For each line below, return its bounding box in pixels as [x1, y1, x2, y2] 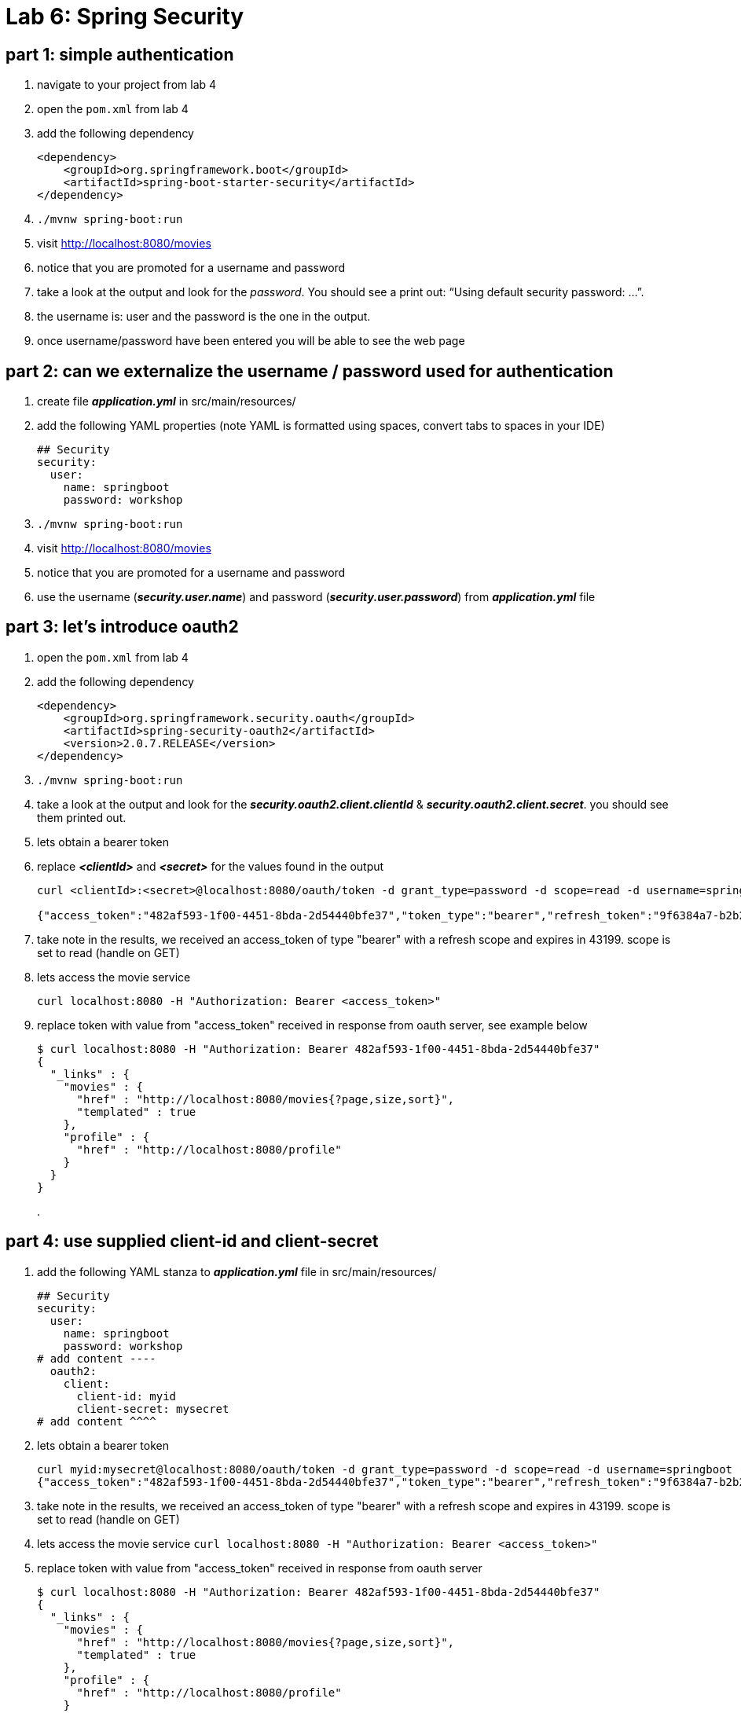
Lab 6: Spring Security [6, 3, 244, 30]
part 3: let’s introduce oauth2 [6, 617, 239, 637]
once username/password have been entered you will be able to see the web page [37, 334, 465, 348]
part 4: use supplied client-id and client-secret [6, 1231, 379, 1252]
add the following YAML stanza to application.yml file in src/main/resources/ [37, 1264, 437, 1278]
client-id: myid [76, 1389, 177, 1403]
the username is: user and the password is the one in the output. [37, 310, 371, 324]
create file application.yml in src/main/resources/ [37, 394, 296, 409]
